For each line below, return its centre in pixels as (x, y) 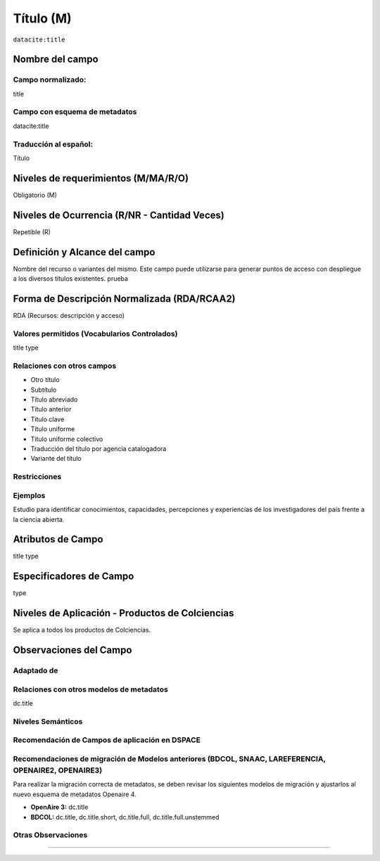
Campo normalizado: (50, 79)
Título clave (47, 419)
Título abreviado (54, 400)
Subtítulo (44, 390)
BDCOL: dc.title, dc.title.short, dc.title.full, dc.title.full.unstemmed (125, 817)
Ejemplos (29, 495)
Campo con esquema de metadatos (75, 112)
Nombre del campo (56, 59)
